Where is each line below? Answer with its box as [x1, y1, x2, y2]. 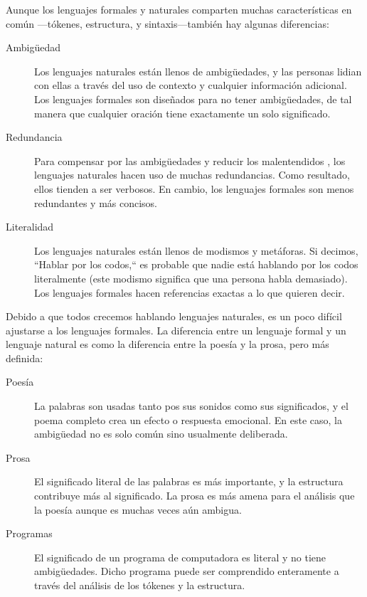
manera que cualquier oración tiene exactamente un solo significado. [34, 105, 331, 120]
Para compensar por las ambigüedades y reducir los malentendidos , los [34, 153, 346, 168]
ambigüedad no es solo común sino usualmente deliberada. [34, 426, 288, 441]
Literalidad [6, 219, 54, 234]
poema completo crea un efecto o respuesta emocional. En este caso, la [34, 412, 342, 427]
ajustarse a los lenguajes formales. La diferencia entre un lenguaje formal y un [6, 322, 346, 337]
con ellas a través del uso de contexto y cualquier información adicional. [34, 78, 347, 93]
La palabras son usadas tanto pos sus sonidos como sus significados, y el [34, 398, 349, 413]
